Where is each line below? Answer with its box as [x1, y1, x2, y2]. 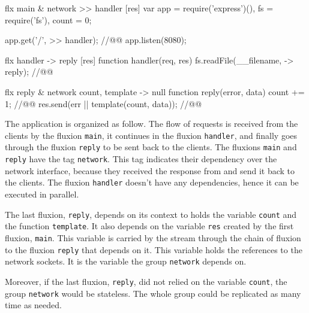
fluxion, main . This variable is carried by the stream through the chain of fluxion [5, 231, 301, 244]
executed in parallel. [5, 187, 79, 200]
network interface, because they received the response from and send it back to [5, 164, 295, 177]
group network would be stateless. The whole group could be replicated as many [5, 287, 301, 299]
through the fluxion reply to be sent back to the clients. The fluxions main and [5, 141, 297, 153]
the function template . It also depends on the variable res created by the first [5, 220, 294, 232]
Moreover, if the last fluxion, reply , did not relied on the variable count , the [5, 275, 287, 287]
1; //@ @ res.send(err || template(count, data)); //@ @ [5, 97, 202, 110]
